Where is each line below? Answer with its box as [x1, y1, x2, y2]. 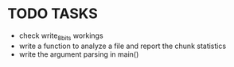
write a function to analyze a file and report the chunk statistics [18, 41, 227, 50]
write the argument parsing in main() [18, 49, 139, 59]
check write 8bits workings [18, 31, 104, 42]
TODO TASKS [7, 5, 99, 23]
